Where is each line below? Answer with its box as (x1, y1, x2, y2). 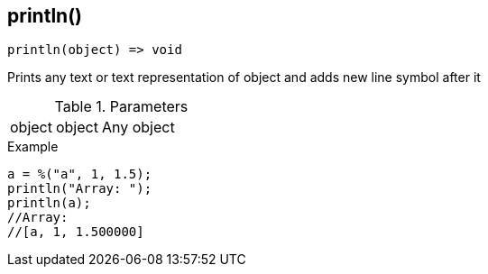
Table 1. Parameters (54, 97, 189, 116)
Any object (101, 118, 175, 137)
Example (7, 139, 59, 155)
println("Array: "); (7, 181, 152, 196)
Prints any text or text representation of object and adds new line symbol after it (7, 69, 481, 86)
